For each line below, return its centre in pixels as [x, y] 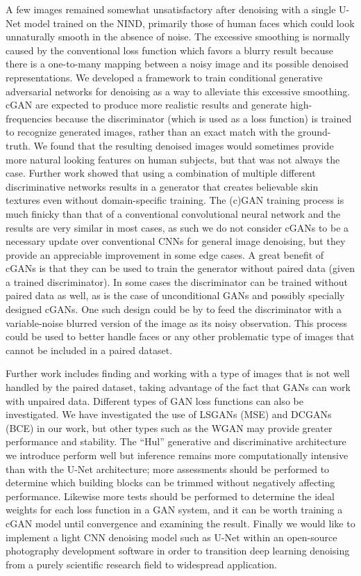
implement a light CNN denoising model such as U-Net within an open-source [171, 537]
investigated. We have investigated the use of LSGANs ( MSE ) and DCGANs [169, 414]
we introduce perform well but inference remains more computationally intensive [177, 455]
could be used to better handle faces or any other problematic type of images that [180, 336]
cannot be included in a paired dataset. [89, 350]
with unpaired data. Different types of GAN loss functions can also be [154, 400]
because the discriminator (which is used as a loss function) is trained [203, 118]
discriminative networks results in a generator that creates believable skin [162, 186]
